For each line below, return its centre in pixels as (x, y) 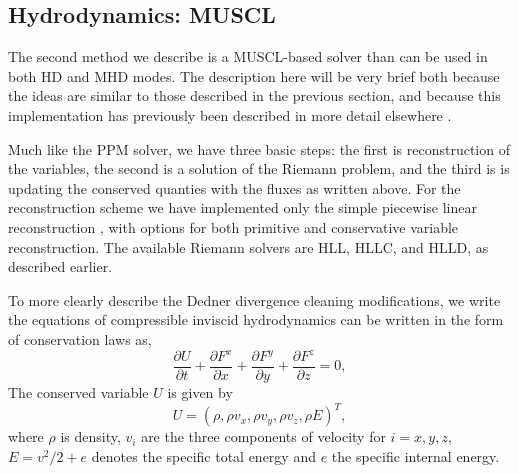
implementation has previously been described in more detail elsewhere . (230, 114)
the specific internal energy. (415, 455)
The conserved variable (78, 392)
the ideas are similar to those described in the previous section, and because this (254, 95)
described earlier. (60, 266)
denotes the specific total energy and (203, 455)
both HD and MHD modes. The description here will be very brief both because (254, 75)
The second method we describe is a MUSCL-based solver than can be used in (248, 56)
